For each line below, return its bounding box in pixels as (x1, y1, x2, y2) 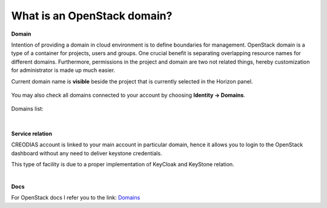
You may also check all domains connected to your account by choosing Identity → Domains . (11, 91, 245, 99)
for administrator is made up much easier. (11, 67, 115, 74)
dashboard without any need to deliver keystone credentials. (11, 149, 163, 157)
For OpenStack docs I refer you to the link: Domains (11, 194, 140, 201)
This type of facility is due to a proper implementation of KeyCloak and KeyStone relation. (11, 161, 234, 168)
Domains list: (11, 105, 44, 112)
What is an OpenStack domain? (11, 9, 173, 22)
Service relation (11, 130, 53, 137)
